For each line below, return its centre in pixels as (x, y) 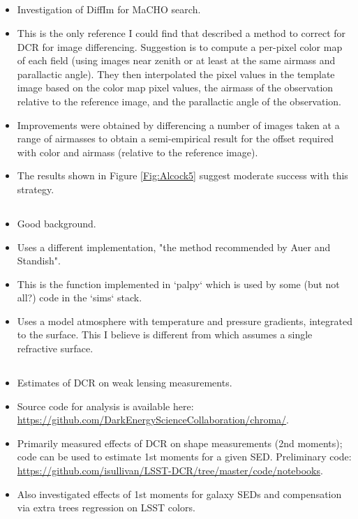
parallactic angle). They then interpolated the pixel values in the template (176, 74)
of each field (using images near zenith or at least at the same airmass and (176, 60)
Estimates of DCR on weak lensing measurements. (125, 383)
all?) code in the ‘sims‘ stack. (80, 298)
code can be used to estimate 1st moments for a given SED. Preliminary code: (184, 457)
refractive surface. (55, 348)
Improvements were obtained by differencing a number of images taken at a (178, 125)
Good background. (57, 223)
